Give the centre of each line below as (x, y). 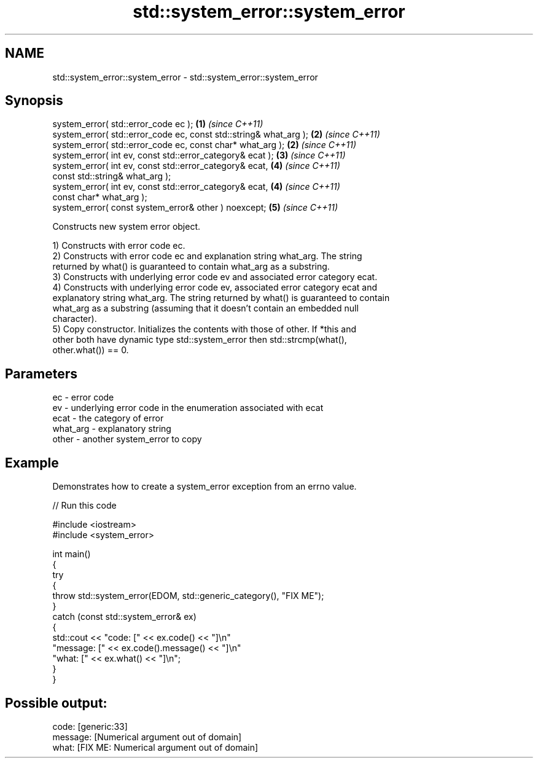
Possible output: (56, 703)
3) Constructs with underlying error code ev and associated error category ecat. (215, 277)
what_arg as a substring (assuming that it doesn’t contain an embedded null (205, 308)
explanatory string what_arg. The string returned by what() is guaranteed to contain (221, 298)
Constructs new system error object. (127, 227)
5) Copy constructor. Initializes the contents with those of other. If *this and (205, 329)
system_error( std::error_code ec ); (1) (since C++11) (158, 124)
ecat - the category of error (108, 418)
